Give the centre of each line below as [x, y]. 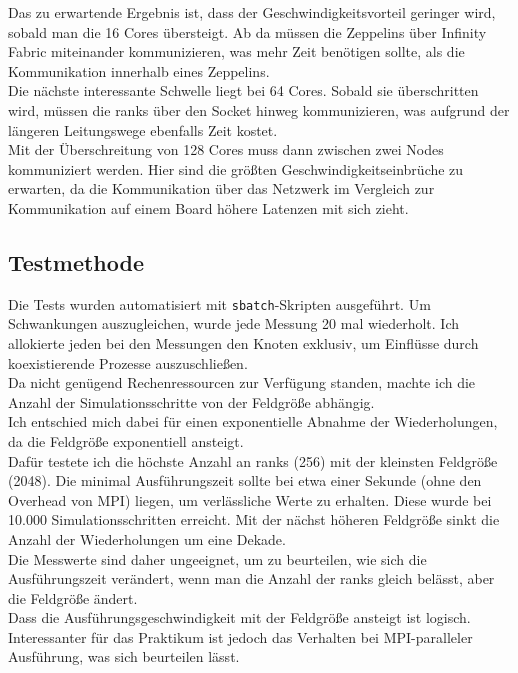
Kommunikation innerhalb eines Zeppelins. [139, 70]
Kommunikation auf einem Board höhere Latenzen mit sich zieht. [208, 207]
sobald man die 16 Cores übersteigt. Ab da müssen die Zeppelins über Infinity [247, 31]
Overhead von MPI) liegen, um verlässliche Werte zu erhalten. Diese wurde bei [250, 499]
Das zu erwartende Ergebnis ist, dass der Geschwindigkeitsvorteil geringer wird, [252, 12]
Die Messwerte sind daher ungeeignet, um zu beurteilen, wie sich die [217, 558]
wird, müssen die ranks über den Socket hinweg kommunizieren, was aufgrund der [259, 109]
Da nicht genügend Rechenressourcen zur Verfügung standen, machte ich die [242, 382]
